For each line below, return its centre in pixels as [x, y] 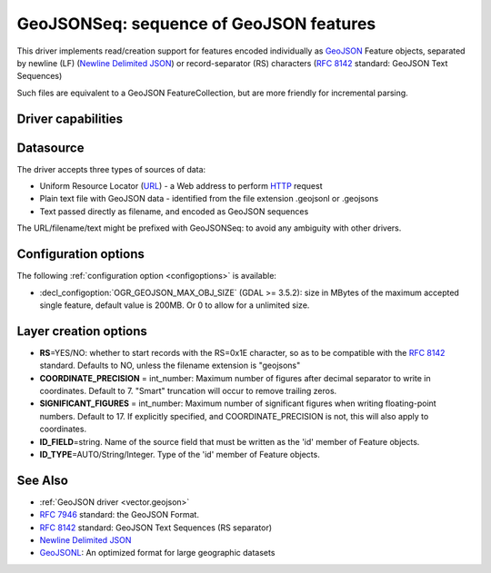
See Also [42, 480]
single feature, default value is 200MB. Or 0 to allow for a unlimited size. [175, 305]
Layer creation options [82, 331]
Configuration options [81, 254]
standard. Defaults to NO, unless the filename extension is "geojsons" [170, 366]
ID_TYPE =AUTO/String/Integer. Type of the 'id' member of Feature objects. [180, 454]
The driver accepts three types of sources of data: [111, 169]
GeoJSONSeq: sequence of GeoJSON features [196, 24]
